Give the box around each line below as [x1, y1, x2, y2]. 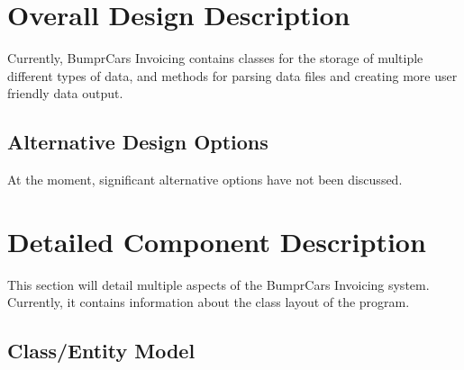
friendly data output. [7, 84, 123, 103]
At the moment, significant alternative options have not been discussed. [7, 170, 403, 189]
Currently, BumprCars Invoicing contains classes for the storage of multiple [7, 49, 423, 68]
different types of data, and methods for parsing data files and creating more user [7, 66, 458, 85]
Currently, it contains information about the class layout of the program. [7, 293, 410, 311]
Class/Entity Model [7, 337, 196, 365]
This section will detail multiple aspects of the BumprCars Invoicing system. [7, 275, 430, 293]
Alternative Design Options [7, 128, 268, 156]
